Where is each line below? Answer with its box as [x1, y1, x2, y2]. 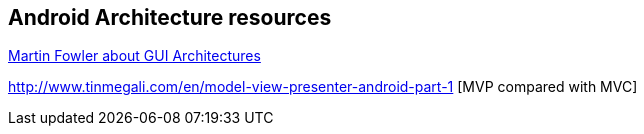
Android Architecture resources [8, 5, 332, 30]
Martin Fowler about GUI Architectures [8, 47, 261, 65]
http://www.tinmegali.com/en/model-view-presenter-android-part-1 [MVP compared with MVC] [8, 78, 638, 96]
